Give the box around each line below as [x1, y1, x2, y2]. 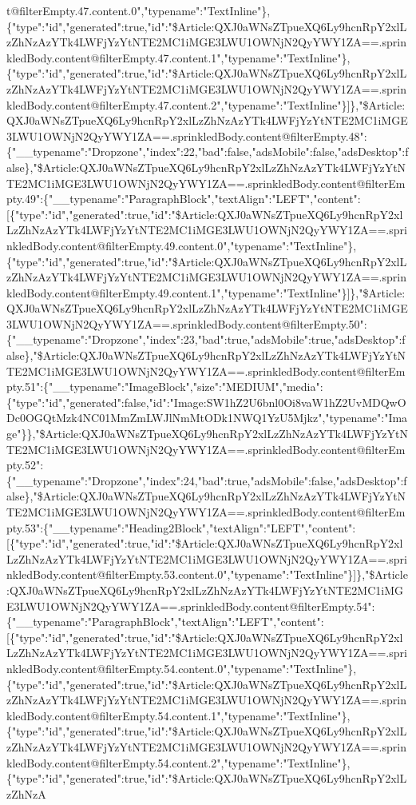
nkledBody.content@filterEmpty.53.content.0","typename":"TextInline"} [6, 566, 354, 583]
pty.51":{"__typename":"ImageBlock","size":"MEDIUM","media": [6, 378, 323, 395]
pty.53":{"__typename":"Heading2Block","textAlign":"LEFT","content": [6, 519, 356, 536]
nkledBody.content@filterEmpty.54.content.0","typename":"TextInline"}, [6, 660, 357, 676]
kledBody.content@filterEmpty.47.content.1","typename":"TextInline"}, [6, 49, 351, 66]
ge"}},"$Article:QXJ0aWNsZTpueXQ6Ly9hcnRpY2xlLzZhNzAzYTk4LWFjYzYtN [6, 425, 408, 442]
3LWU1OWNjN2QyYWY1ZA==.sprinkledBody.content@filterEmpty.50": [6, 315, 367, 332]
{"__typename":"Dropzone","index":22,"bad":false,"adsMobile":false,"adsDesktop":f [6, 143, 409, 160]
